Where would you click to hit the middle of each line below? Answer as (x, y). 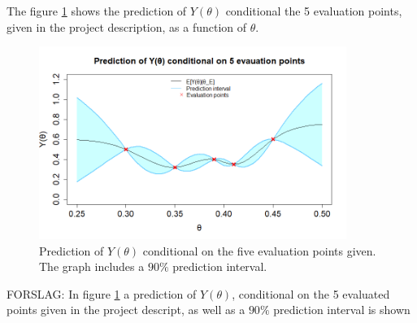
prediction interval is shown (342, 310)
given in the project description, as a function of (127, 26)
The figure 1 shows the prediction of (97, 11)
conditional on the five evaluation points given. (259, 250)
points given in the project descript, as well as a (126, 310)
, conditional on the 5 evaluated (311, 293)
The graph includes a (92, 266)
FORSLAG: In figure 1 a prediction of (102, 293)
